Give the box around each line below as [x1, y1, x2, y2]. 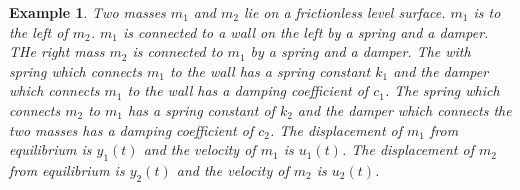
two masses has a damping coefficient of [9, 119, 254, 140]
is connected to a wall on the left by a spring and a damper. [122, 21, 489, 42]
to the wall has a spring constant [169, 60, 371, 81]
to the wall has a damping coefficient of [127, 80, 369, 101]
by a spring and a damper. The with [250, 41, 471, 62]
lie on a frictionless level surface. [244, 2, 446, 22]
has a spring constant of [127, 99, 275, 120]
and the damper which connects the [297, 99, 512, 120]
